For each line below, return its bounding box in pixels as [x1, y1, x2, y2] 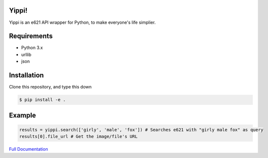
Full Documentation [9, 146, 48, 152]
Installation [9, 71, 44, 80]
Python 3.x [21, 45, 43, 51]
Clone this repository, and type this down [9, 84, 92, 90]
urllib [21, 52, 32, 57]
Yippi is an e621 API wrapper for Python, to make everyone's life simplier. [9, 19, 156, 25]
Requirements [9, 32, 53, 40]
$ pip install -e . [19, 97, 66, 103]
